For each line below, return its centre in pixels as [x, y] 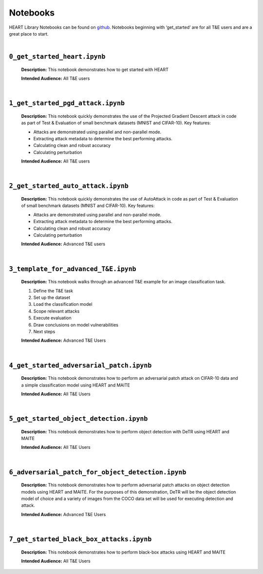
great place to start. [29, 34]
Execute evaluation [52, 318]
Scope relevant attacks [56, 311]
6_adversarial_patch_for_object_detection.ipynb [98, 472]
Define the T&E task [53, 291]
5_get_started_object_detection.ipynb [78, 419]
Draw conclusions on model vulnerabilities [76, 325]
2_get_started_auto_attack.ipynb [69, 186]
